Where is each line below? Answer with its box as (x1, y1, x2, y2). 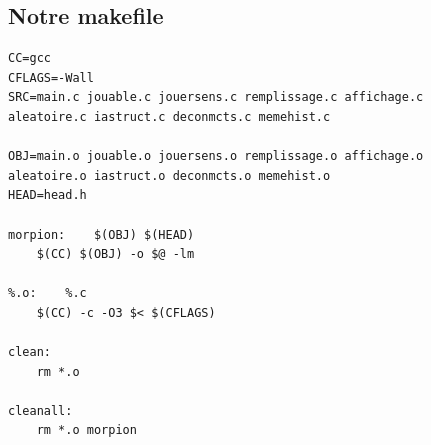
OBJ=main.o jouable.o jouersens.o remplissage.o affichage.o (8, 149, 424, 164)
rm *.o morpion (36, 423, 137, 438)
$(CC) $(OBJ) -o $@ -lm (36, 247, 195, 262)
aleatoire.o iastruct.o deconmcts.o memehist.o (8, 168, 331, 183)
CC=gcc (8, 51, 51, 66)
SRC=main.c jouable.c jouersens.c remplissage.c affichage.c (8, 90, 424, 105)
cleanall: (8, 403, 73, 418)
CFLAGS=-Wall (8, 70, 94, 85)
